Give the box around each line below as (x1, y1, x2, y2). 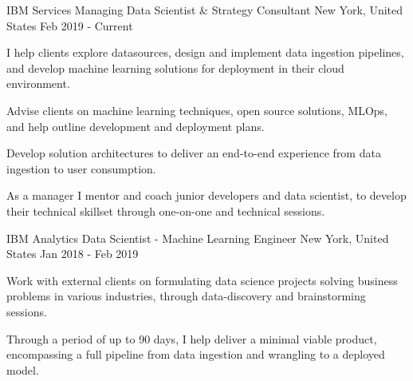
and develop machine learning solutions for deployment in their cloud (6, 59, 344, 76)
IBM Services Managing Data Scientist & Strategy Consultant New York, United (6, 2, 403, 18)
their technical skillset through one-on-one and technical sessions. (6, 202, 325, 219)
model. (6, 361, 39, 378)
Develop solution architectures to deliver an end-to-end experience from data (6, 145, 381, 161)
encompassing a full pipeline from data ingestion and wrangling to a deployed (6, 346, 385, 363)
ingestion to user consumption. (6, 160, 156, 177)
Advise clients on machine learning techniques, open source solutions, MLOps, (6, 101, 387, 118)
